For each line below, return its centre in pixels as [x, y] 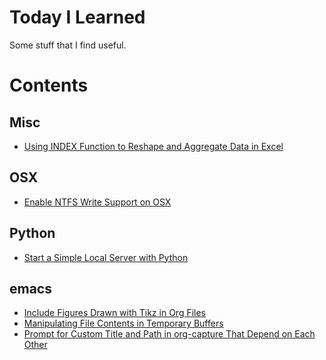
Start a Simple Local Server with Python [106, 257]
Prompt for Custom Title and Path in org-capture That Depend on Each [169, 334]
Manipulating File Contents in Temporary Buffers [123, 323]
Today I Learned [77, 17]
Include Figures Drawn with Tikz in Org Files [115, 313]
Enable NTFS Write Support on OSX [97, 202]
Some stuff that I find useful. [68, 45]
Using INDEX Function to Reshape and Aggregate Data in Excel [153, 146]
